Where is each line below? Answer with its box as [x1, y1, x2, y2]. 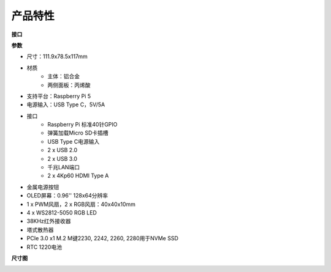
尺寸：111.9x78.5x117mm [26, 53, 88, 61]
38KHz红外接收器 [26, 218, 71, 225]
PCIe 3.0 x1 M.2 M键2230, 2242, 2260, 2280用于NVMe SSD [26, 235, 179, 242]
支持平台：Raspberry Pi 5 [26, 92, 91, 100]
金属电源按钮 [26, 183, 59, 191]
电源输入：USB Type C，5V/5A [26, 101, 105, 108]
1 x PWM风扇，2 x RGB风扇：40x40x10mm [26, 200, 136, 208]
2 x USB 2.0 [47, 147, 78, 154]
